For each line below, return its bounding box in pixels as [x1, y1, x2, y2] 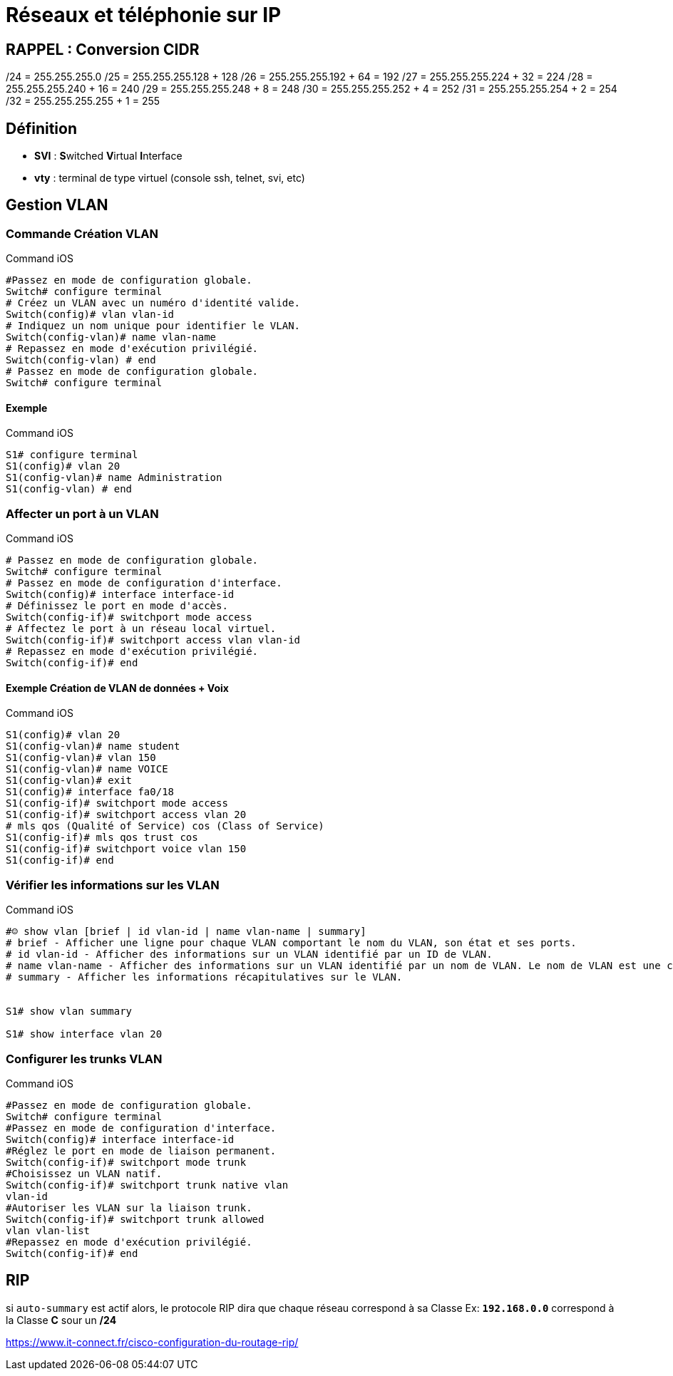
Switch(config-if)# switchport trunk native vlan [6, 1179, 289, 1191]
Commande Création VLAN [6, 226, 159, 241]
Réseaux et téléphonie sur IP [6, 3, 282, 27]
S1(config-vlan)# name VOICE [6, 763, 168, 775]
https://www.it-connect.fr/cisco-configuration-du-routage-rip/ [6, 1335, 299, 1348]
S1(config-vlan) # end [6, 483, 133, 495]
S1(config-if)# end [6, 854, 114, 867]
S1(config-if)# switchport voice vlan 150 [6, 843, 247, 855]
